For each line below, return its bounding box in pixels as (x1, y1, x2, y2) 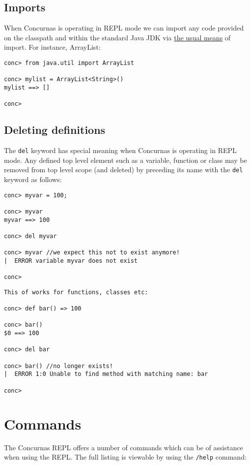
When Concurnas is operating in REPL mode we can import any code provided (4, 23, 244, 33)
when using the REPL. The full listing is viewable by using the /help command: (4, 452, 247, 462)
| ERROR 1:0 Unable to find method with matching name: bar (4, 371, 208, 378)
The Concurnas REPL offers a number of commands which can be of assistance (4, 442, 243, 452)
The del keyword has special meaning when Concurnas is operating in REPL (4, 145, 237, 155)
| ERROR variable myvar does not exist (4, 257, 138, 264)
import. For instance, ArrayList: (4, 42, 101, 52)
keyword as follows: (4, 174, 62, 185)
